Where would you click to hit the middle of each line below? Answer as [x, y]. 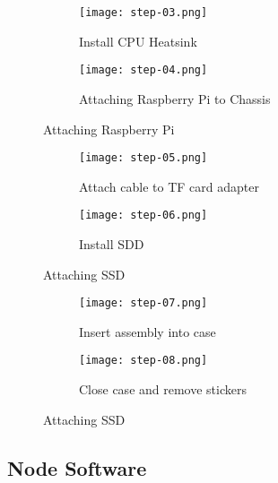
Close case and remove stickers [163, 389]
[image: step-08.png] [143, 361]
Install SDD [112, 244]
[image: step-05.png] [143, 158]
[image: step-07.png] [143, 303]
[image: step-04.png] [143, 70]
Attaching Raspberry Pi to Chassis [175, 98]
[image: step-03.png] [143, 13]
